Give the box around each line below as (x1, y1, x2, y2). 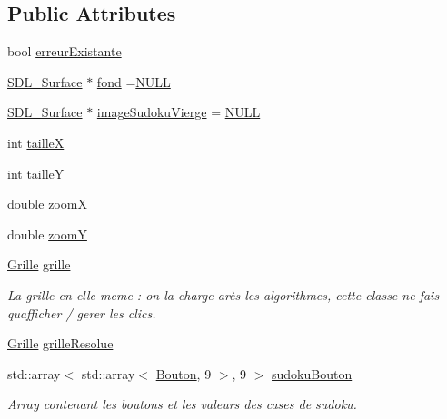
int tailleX (7, 132, 65, 151)
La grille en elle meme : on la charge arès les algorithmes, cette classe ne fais (7, 285, 440, 304)
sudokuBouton (272, 364, 353, 383)
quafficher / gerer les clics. (7, 303, 156, 322)
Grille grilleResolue (7, 334, 114, 353)
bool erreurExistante (7, 42, 122, 61)
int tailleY (7, 163, 65, 182)
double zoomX (7, 194, 87, 213)
